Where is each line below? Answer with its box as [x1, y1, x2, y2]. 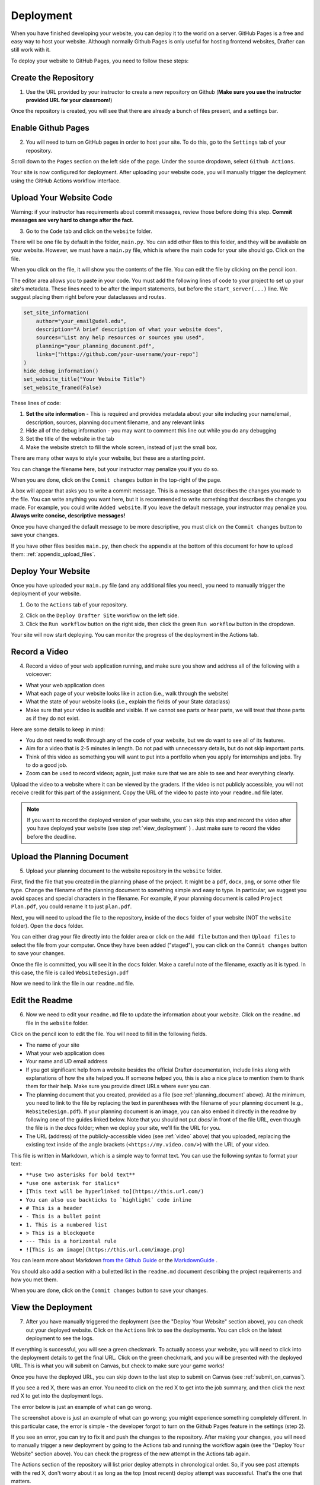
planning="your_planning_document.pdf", [36, 342, 155, 349]
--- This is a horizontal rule [25, 1238, 117, 1244]
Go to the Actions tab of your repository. [25, 601, 128, 608]
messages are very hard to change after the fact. [11, 217, 134, 224]
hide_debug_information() [23, 368, 99, 374]
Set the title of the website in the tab [25, 435, 115, 443]
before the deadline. [27, 833, 76, 840]
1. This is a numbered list [25, 1221, 108, 1228]
